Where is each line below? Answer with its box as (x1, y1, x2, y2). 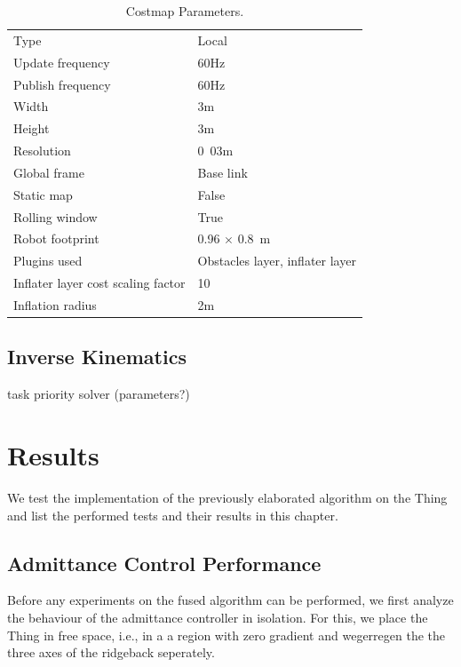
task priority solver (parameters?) (7, 385, 190, 403)
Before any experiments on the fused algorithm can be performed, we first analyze (7, 591, 454, 609)
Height (13, 119, 50, 138)
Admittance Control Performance (7, 549, 322, 576)
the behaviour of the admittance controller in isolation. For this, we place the (7, 607, 428, 626)
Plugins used (13, 251, 83, 270)
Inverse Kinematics (7, 343, 187, 370)
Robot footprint (13, 229, 99, 248)
